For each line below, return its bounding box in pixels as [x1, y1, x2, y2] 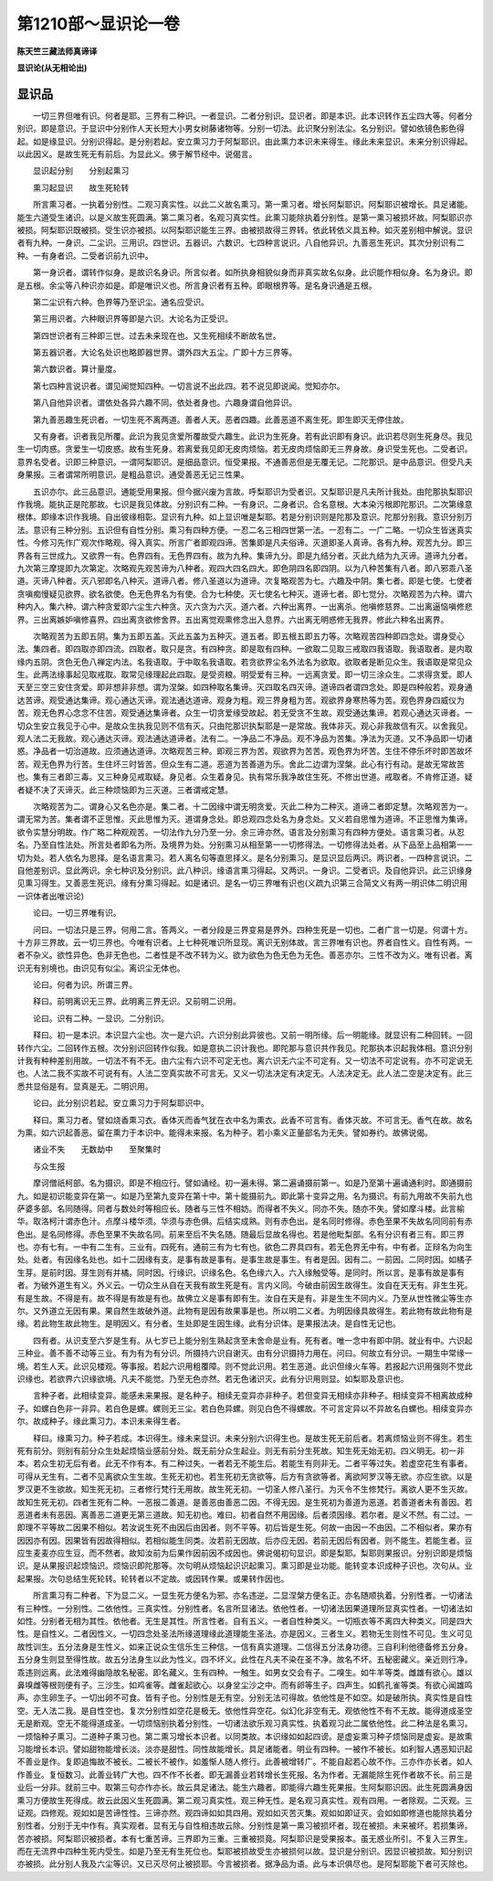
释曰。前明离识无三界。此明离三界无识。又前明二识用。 [32, 996, 241, 1007]
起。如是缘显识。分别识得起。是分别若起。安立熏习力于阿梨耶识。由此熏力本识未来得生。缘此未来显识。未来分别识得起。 [16, 135, 473, 146]
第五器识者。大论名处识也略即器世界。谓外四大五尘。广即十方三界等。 [32, 347, 297, 358]
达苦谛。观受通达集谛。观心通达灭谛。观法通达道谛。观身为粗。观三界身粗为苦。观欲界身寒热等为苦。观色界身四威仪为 [16, 695, 465, 706]
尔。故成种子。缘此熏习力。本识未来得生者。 [16, 1416, 185, 1427]
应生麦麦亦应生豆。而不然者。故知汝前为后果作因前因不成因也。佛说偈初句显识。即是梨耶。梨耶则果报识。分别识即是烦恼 [16, 1547, 473, 1558]
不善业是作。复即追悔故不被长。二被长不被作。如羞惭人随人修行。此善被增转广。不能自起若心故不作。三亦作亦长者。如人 [16, 1756, 473, 1768]
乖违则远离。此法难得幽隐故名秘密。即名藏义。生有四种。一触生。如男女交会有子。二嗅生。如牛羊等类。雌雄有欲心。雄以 [16, 1666, 473, 1677]
